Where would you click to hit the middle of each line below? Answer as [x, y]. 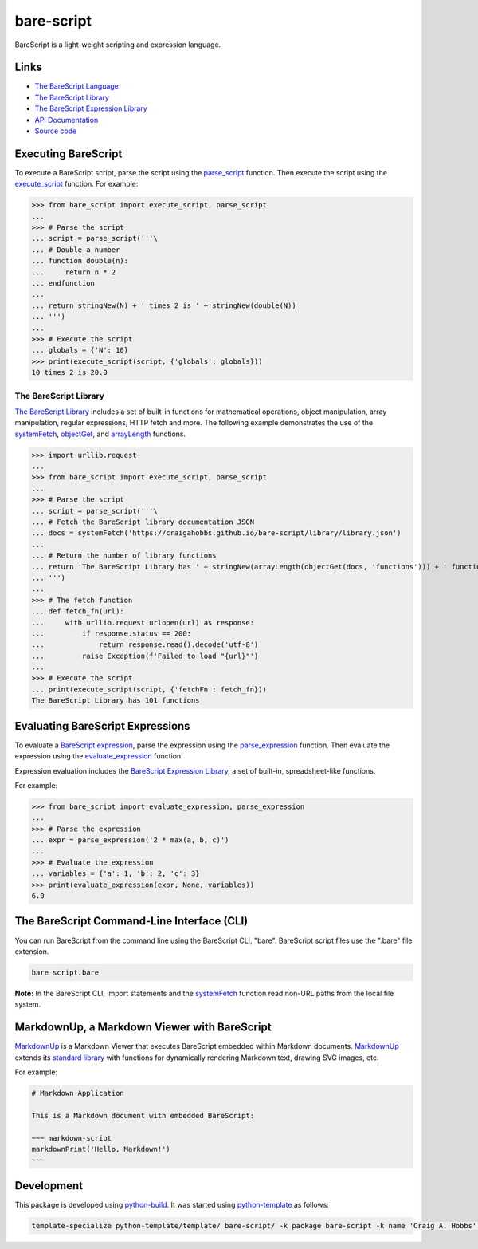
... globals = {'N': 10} [80, 350]
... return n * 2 [74, 272]
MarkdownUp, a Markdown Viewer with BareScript [143, 1028]
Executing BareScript [69, 154]
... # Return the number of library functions [124, 556]
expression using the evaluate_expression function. [99, 756]
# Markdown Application [78, 1093]
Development [49, 1186]
